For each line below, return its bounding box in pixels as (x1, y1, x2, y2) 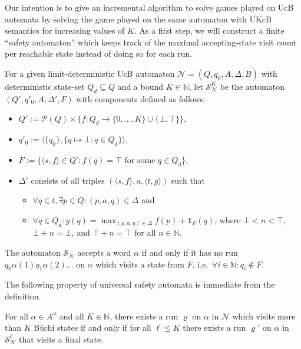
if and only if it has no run (141, 246, 238, 259)
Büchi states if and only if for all (34, 321, 151, 334)
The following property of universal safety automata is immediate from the (5, 278, 275, 291)
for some (124, 156, 156, 165)
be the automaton (220, 80, 285, 92)
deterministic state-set (5, 80, 85, 92)
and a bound (117, 80, 164, 92)
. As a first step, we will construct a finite (134, 24, 285, 37)
